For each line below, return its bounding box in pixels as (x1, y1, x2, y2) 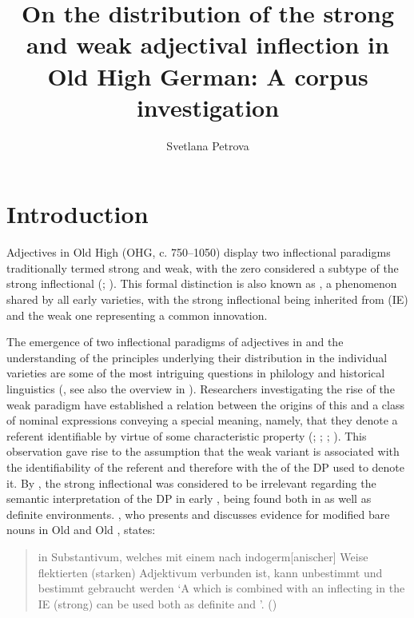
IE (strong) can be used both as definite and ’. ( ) (38, 595, 277, 612)
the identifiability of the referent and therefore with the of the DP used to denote (6, 458, 405, 475)
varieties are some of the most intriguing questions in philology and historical (6, 365, 385, 381)
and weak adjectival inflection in (26, 28, 389, 61)
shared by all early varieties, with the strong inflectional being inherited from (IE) (6, 291, 408, 307)
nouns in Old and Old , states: (6, 521, 156, 538)
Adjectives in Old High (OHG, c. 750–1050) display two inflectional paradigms (6, 244, 391, 261)
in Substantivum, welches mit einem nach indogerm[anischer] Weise (38, 548, 368, 564)
